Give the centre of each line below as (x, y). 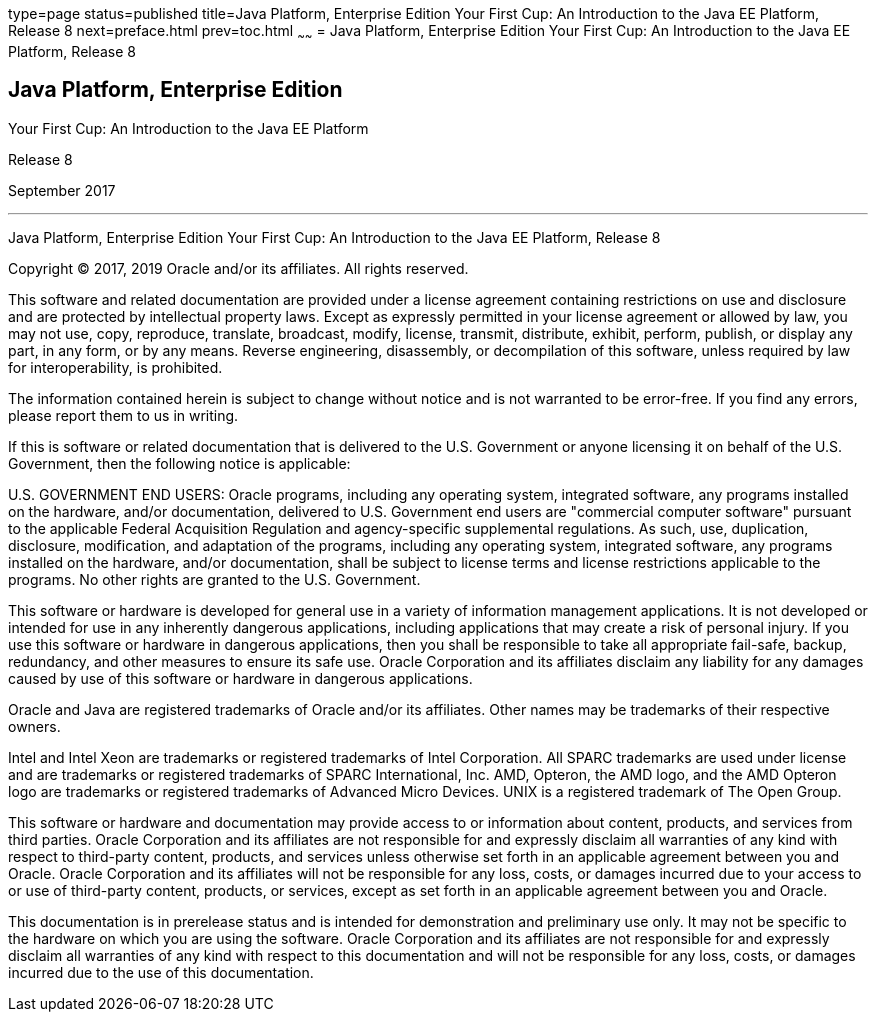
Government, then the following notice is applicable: (179, 463)
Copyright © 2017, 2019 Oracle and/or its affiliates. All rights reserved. (238, 268)
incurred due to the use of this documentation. (161, 972)
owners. (34, 726)
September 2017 (62, 190)
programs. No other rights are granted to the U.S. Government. (214, 579)
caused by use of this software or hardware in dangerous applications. (240, 678)
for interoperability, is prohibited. (115, 367)
